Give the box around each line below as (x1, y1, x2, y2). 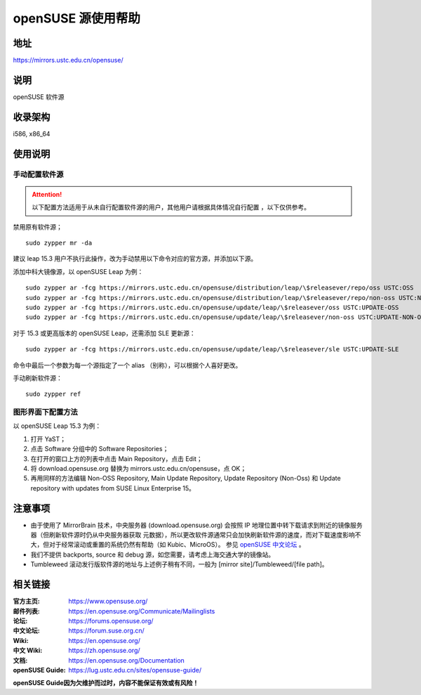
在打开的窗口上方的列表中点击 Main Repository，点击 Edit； (30, 454, 203, 463)
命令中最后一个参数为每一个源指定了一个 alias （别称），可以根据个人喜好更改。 (13, 361, 242, 369)
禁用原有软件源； (13, 222, 62, 231)
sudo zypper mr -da (25, 239, 93, 247)
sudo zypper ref (25, 390, 81, 398)
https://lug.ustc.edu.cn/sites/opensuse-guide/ (68, 665, 202, 674)
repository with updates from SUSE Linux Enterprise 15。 (30, 483, 196, 492)
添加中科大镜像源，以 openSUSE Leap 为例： (13, 267, 144, 275)
